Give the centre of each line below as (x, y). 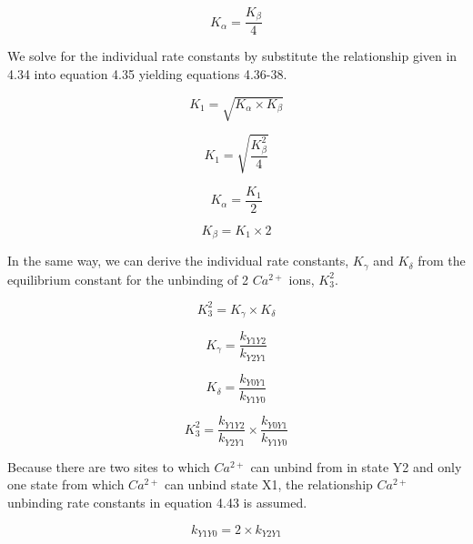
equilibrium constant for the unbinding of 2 (128, 279)
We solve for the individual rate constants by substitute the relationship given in (232, 56)
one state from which (66, 484)
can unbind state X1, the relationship (268, 484)
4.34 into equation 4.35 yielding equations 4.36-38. (147, 74)
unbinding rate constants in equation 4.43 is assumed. (157, 503)
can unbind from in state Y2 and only (356, 466)
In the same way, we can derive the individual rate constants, (178, 261)
